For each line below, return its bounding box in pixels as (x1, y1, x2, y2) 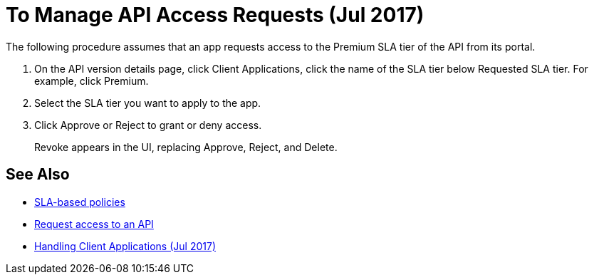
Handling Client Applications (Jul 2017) (34, 239, 216, 252)
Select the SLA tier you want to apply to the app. (34, 96, 261, 109)
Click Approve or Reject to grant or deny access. (34, 118, 262, 131)
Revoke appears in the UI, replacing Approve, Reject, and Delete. (34, 140, 338, 153)
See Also (6, 165, 70, 184)
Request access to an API (34, 217, 154, 230)
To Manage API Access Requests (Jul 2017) (6, 3, 424, 27)
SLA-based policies (34, 195, 125, 208)
